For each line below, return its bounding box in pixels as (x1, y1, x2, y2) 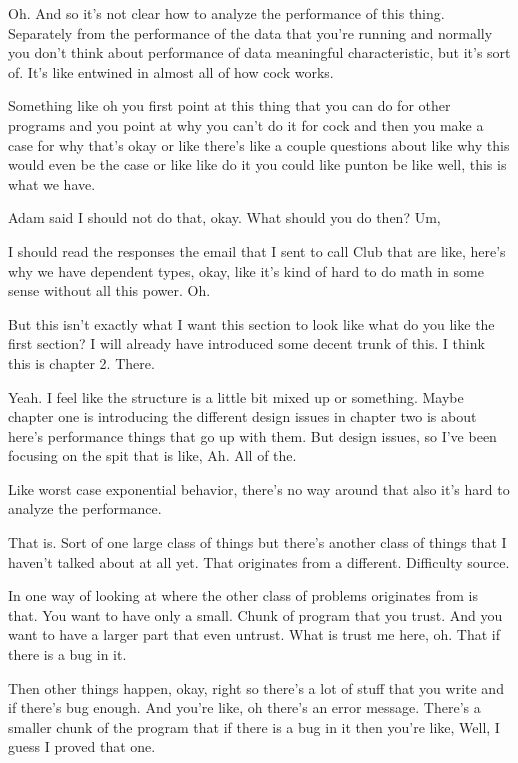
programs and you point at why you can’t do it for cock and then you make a (8, 114, 484, 135)
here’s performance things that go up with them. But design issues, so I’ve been (8, 425, 497, 446)
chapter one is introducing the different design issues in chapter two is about (8, 406, 477, 427)
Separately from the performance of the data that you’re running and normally (8, 22, 493, 43)
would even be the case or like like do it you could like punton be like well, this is (8, 154, 507, 175)
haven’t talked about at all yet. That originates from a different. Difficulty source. (8, 551, 510, 572)
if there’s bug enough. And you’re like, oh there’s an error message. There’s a (8, 697, 481, 718)
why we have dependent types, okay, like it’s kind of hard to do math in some (8, 260, 484, 281)
